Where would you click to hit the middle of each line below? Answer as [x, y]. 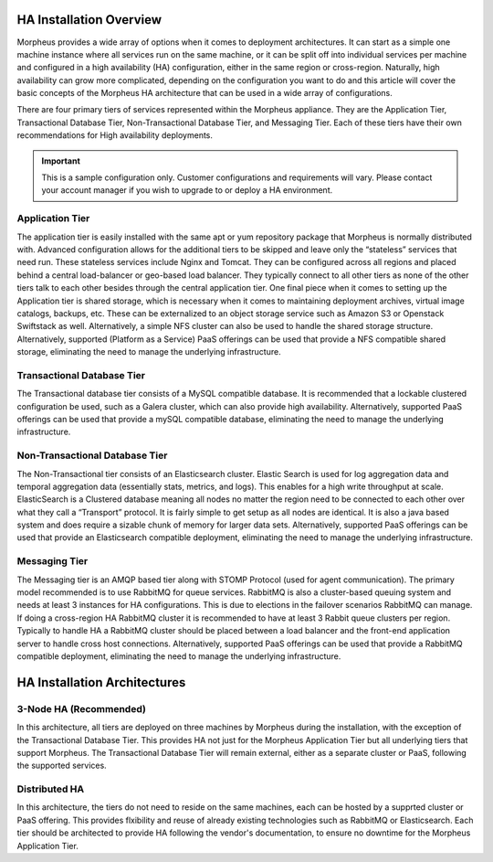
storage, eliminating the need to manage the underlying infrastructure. [149, 352]
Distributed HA [51, 789]
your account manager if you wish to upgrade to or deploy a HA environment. [187, 190]
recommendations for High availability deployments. [115, 135]
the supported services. [62, 766]
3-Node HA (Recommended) [81, 708]
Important [61, 161]
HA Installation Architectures [101, 682]
